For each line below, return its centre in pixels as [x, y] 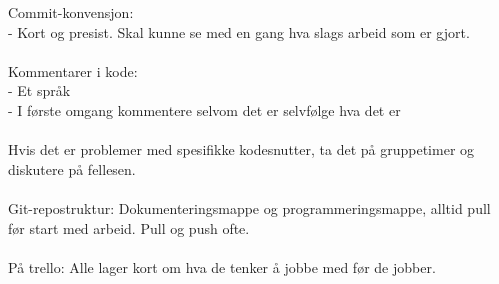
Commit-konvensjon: [71, 12]
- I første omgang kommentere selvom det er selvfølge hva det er [204, 109]
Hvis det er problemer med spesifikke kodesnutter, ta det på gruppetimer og [241, 149]
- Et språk [39, 90]
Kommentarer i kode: [73, 70]
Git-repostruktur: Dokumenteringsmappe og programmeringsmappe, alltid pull [249, 207]
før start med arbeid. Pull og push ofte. [129, 227]
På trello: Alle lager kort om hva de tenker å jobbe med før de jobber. [222, 266]
